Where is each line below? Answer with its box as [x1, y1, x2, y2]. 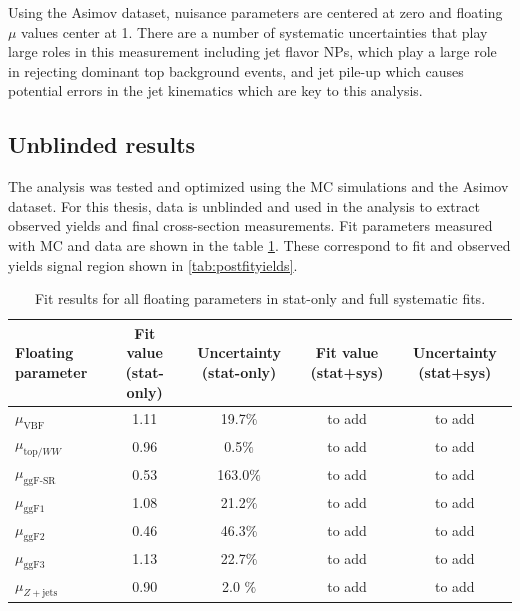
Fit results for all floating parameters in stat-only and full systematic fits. [34, 288, 486, 309]
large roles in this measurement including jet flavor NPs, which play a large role [8, 41, 497, 62]
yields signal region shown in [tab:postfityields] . [8, 254, 298, 275]
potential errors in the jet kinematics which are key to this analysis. [8, 80, 423, 101]
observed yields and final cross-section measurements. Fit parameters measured [8, 215, 493, 236]
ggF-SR [23, 476, 56, 487]
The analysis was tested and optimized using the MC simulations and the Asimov [8, 176, 509, 197]
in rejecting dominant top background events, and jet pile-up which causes [8, 60, 464, 81]
